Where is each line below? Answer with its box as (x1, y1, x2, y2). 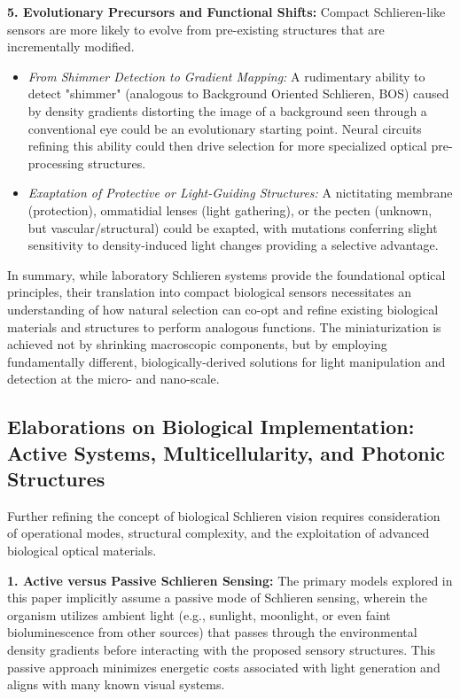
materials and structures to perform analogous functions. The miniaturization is (7, 317, 441, 336)
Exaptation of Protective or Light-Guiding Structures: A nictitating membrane (27, 183, 453, 202)
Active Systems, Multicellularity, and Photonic (7, 439, 446, 466)
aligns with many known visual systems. (7, 675, 225, 694)
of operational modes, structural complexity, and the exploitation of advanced (7, 524, 430, 542)
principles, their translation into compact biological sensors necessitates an (7, 283, 412, 301)
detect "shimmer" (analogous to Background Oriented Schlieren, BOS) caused (27, 84, 449, 103)
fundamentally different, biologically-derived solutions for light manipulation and (7, 352, 446, 370)
